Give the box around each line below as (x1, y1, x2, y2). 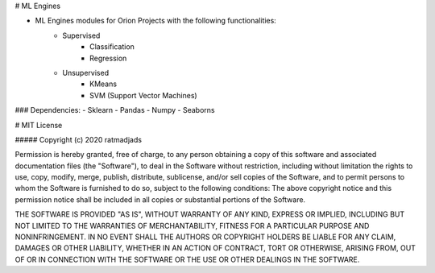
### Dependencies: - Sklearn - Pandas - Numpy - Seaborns (14, 105, 215, 115)
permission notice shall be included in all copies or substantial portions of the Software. (14, 194, 306, 205)
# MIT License (14, 120, 63, 130)
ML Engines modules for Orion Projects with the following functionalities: (35, 16, 277, 26)
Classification (89, 42, 135, 52)
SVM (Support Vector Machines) (89, 90, 197, 100)
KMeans (89, 79, 117, 89)
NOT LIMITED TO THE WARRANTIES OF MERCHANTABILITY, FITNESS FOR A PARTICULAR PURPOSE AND (14, 221, 370, 230)
